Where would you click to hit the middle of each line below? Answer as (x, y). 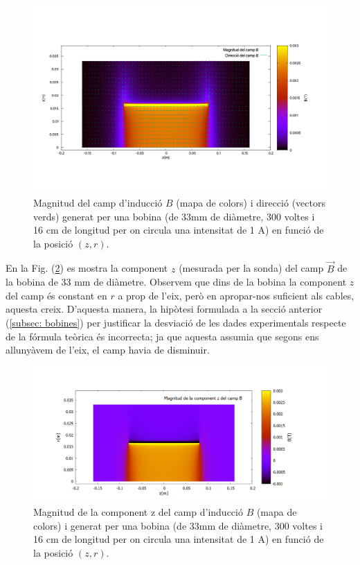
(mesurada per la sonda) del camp (251, 268)
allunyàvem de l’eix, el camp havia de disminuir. (108, 350)
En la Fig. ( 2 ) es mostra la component (87, 268)
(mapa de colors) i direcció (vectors (251, 202)
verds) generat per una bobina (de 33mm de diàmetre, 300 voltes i (174, 216)
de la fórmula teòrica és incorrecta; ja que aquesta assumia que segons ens (162, 336)
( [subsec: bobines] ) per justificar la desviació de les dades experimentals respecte (176, 322)
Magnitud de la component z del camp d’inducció (138, 512)
